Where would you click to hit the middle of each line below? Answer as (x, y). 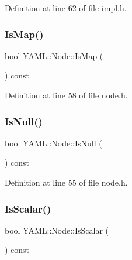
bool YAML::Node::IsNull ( (53, 143)
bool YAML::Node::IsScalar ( (57, 230)
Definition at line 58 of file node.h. (66, 95)
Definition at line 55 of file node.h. (66, 182)
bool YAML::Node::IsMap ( (54, 55)
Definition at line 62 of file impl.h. (66, 8)
